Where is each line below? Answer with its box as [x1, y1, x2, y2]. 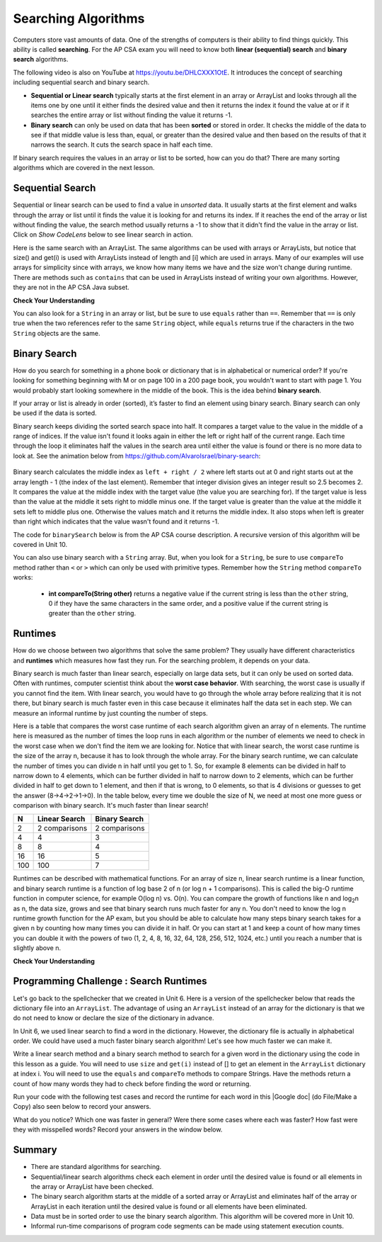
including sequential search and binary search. [13, 78, 150, 86]
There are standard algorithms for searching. [30, 1163, 162, 1171]
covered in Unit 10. [13, 540, 67, 548]
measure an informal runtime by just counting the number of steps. [13, 708, 208, 717]
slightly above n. [13, 944, 62, 952]
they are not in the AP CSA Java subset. [13, 283, 130, 292]
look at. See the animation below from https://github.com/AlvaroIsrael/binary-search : [13, 451, 261, 460]
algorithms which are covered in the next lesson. [13, 164, 155, 172]
